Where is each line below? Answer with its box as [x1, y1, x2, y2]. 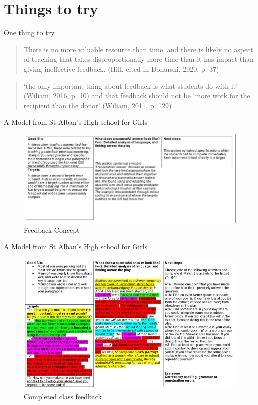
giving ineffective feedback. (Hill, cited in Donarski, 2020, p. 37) [23, 63, 219, 74]
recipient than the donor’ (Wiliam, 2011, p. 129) [23, 100, 172, 110]
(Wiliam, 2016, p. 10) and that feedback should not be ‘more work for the [23, 90, 250, 101]
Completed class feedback [24, 391, 102, 401]
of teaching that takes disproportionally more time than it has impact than [23, 54, 254, 64]
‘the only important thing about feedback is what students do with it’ [23, 80, 238, 91]
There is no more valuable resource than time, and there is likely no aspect [23, 44, 253, 54]
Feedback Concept [24, 224, 80, 235]
